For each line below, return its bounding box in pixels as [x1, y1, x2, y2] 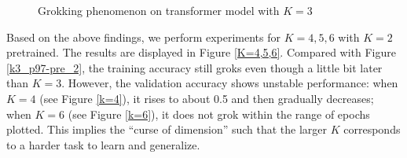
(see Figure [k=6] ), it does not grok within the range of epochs [68, 105, 370, 122]
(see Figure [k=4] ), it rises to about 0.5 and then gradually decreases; [39, 90, 374, 106]
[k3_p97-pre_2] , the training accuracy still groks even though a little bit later [6, 59, 383, 75]
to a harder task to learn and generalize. [6, 136, 200, 152]
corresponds [343, 121, 401, 138]
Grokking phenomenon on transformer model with [38, 2, 280, 18]
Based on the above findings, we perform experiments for [6, 28, 281, 45]
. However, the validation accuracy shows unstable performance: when [61, 75, 398, 91]
